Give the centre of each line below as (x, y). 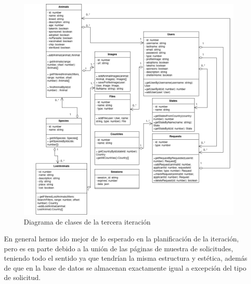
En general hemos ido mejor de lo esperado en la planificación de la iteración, (122, 238)
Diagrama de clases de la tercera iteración (87, 222)
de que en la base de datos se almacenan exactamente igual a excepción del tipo (125, 267)
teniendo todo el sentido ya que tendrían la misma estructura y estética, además (126, 258)
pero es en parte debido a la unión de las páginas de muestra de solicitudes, (119, 248)
